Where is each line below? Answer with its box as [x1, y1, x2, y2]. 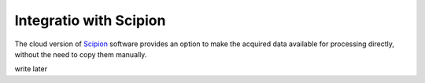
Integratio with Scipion [14, 12, 166, 29]
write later [14, 64, 47, 74]
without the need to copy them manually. [14, 49, 147, 59]
